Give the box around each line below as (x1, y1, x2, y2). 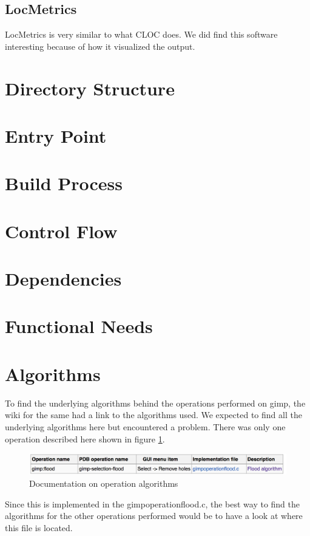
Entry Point (5, 123, 107, 148)
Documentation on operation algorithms (29, 476, 178, 489)
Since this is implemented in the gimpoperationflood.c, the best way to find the (5, 497, 300, 510)
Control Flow (5, 218, 118, 243)
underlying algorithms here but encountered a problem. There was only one (5, 420, 286, 433)
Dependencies (5, 266, 122, 291)
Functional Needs (5, 314, 153, 338)
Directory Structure (5, 75, 175, 100)
